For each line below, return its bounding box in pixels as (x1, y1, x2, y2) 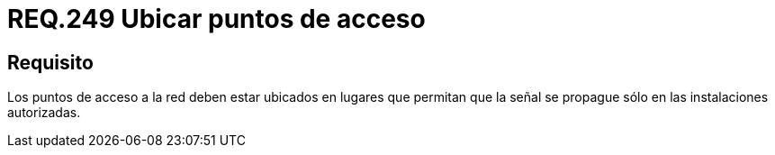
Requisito (7, 50, 94, 74)
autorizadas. (7, 105, 81, 121)
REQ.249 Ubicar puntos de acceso (7, 4, 426, 34)
